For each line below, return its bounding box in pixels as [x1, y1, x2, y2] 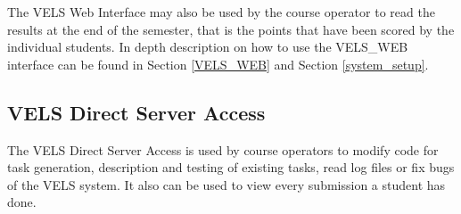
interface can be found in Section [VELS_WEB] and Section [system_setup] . [7, 54, 429, 73]
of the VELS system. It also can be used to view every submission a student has [7, 175, 446, 193]
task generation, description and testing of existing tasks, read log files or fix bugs [7, 158, 455, 177]
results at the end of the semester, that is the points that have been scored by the [7, 20, 455, 38]
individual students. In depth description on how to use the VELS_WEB [7, 37, 408, 56]
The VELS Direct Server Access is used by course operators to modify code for [7, 140, 439, 159]
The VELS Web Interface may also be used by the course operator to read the [7, 3, 435, 21]
